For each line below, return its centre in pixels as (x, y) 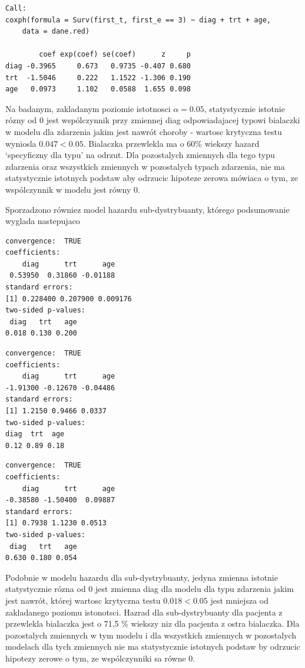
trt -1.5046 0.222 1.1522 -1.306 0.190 (98, 78)
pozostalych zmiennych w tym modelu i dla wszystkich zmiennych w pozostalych (151, 635)
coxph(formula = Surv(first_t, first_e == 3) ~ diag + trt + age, (138, 20)
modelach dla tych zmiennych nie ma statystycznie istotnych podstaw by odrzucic (153, 646)
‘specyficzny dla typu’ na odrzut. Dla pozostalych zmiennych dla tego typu (140, 155)
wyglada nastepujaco (43, 221)
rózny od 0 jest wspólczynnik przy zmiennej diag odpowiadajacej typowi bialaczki (153, 120)
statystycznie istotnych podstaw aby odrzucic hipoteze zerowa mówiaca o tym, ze (152, 178)
